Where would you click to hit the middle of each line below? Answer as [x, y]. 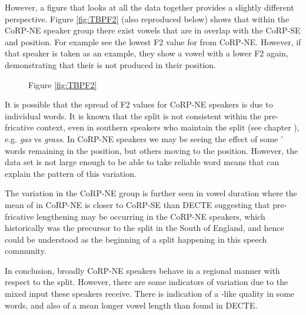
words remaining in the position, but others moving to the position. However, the [152, 150]
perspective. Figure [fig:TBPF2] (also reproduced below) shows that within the [147, 19]
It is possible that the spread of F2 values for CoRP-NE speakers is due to [139, 104]
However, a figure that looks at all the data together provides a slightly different [149, 7]
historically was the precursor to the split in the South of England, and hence [144, 228]
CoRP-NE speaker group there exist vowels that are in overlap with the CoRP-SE [153, 30]
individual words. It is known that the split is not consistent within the [133, 115]
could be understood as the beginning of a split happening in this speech [136, 239]
